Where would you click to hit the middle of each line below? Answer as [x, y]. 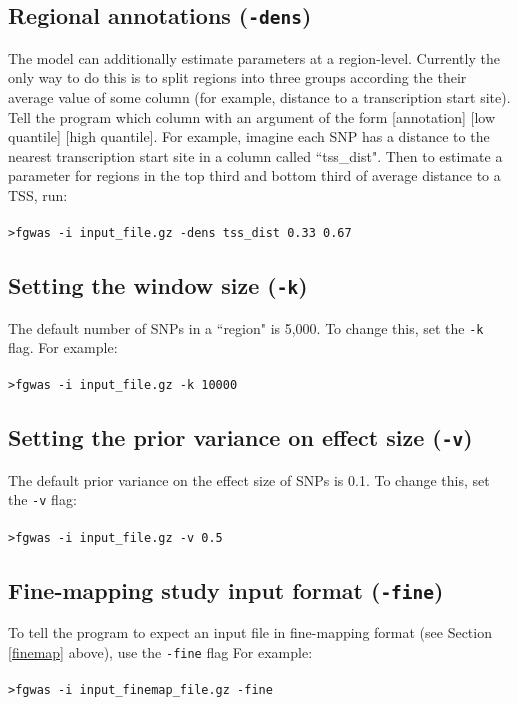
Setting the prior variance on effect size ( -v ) [240, 437]
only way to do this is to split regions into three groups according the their [237, 77]
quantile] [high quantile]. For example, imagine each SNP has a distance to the [249, 136]
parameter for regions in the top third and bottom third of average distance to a [254, 175]
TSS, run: [38, 194]
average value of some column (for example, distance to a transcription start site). [259, 96]
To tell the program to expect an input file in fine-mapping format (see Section [250, 632]
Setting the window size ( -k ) [158, 285]
